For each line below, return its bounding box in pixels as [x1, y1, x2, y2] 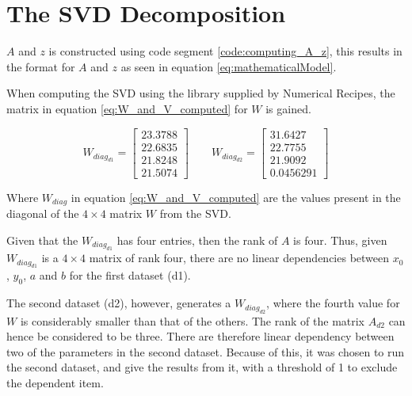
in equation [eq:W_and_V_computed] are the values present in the [71, 188, 401, 205]
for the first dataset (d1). [69, 267, 191, 284]
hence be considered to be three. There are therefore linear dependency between [6, 328, 395, 345]
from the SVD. [159, 205, 231, 222]
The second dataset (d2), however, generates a [6, 295, 231, 311]
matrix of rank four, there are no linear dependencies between [89, 249, 390, 266]
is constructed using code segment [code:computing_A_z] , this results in [48, 43, 402, 59]
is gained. [265, 100, 311, 116]
